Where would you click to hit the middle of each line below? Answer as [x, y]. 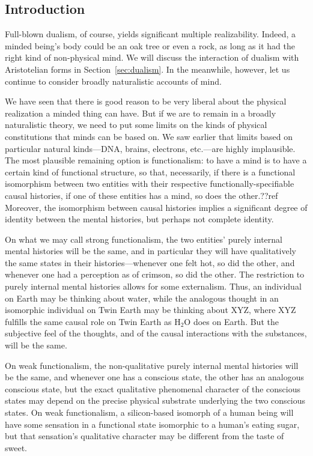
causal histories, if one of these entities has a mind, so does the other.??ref [141, 195]
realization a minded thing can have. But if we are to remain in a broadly [141, 113]
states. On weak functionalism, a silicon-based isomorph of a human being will [149, 412]
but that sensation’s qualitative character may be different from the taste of [144, 436]
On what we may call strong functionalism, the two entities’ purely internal [144, 239]
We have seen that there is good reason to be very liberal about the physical [146, 101]
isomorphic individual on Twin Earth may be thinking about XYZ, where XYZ [150, 310]
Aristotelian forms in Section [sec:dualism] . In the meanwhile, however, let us [147, 69]
